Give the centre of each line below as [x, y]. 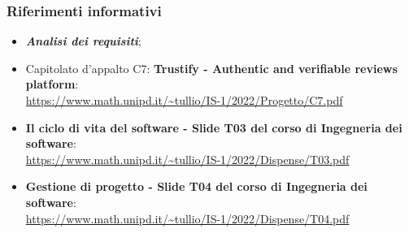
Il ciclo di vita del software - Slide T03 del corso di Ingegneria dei [214, 127]
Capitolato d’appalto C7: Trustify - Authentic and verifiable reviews [211, 68]
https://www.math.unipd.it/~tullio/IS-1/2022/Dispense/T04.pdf [187, 218]
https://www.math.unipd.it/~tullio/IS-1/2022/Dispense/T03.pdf [187, 159]
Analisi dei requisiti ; [83, 41]
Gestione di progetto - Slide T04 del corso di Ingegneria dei [196, 186]
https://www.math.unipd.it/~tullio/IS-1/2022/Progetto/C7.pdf [184, 100]
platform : [52, 84]
